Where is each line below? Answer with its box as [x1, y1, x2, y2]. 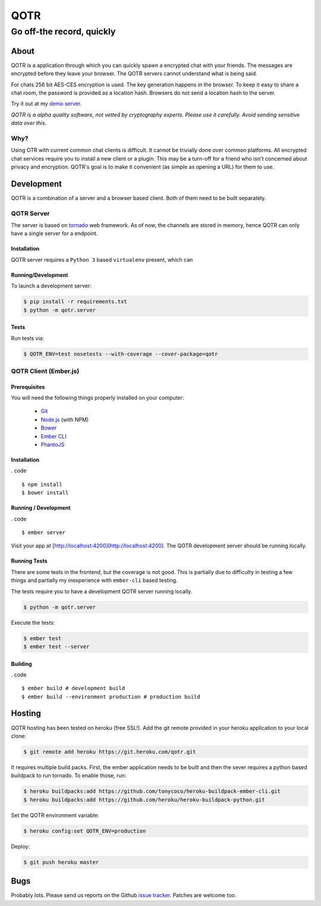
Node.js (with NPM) [40, 416, 89, 423]
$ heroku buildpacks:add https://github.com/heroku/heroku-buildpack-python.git [23, 796, 265, 803]
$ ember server [21, 529, 66, 535]
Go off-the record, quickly [11, 26, 116, 37]
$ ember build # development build [21, 685, 125, 692]
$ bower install [21, 490, 69, 496]
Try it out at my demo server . [11, 100, 82, 107]
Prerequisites [11, 383, 45, 390]
